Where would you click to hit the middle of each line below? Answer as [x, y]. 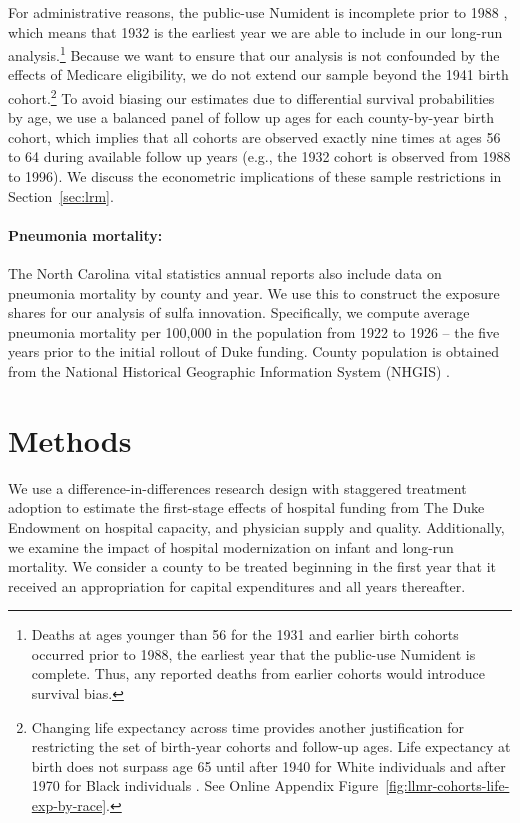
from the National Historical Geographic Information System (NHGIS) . [229, 371]
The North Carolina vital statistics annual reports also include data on [225, 273]
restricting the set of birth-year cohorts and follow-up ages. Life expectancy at [271, 746]
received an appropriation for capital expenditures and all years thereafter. [237, 585]
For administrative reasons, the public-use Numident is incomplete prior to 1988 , [258, 12]
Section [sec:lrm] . [61, 195]
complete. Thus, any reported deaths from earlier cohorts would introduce [258, 673]
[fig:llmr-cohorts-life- [447, 785]
